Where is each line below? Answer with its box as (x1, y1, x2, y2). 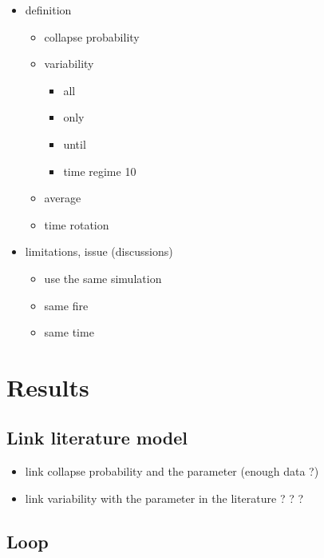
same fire (44, 297, 89, 313)
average (44, 189, 81, 206)
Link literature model (6, 425, 188, 450)
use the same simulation (44, 269, 162, 286)
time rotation (44, 216, 109, 233)
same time (44, 324, 94, 341)
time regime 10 (63, 162, 136, 179)
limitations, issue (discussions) (25, 243, 173, 260)
